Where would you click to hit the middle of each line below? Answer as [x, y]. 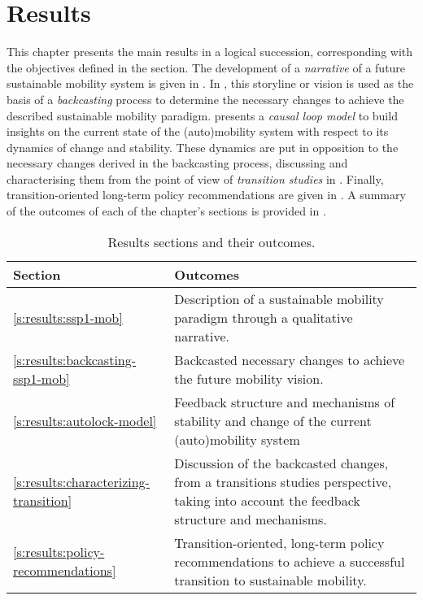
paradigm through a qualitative [264, 317]
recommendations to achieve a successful [290, 561]
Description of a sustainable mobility [279, 298]
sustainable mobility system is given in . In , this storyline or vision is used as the [210, 83]
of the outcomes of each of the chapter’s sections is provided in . [166, 211]
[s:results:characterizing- [81, 481]
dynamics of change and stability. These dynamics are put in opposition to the [203, 147]
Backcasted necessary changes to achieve [290, 359]
